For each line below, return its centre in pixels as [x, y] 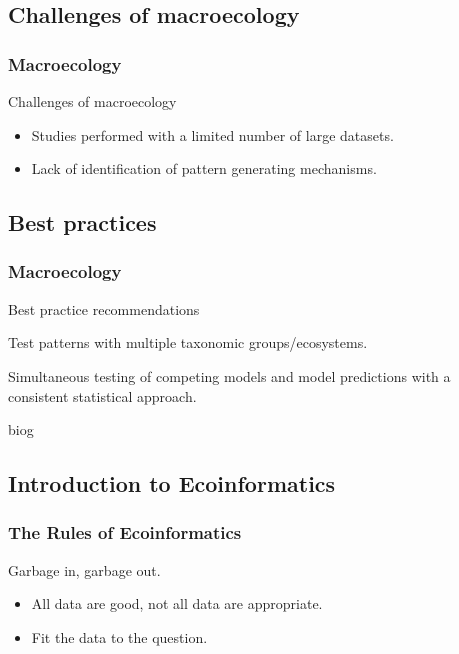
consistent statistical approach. [102, 395]
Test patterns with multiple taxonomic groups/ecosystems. [188, 342]
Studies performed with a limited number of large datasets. [212, 134]
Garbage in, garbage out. [84, 569]
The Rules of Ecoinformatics [125, 532]
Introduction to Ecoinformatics [172, 483]
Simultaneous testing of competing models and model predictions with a [229, 375]
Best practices [82, 222]
